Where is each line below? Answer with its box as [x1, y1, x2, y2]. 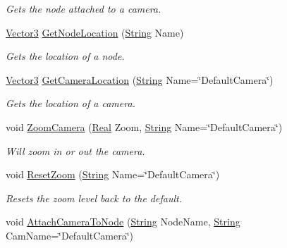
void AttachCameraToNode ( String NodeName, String [6, 214, 240, 229]
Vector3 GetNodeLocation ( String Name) [6, 25, 184, 39]
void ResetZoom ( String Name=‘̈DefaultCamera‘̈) [6, 167, 220, 182]
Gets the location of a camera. [6, 96, 135, 111]
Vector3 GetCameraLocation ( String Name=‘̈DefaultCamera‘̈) [6, 72, 274, 87]
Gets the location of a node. [6, 49, 125, 63]
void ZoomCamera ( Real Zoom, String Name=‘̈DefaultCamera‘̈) [6, 119, 283, 134]
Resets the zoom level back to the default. [6, 190, 182, 205]
